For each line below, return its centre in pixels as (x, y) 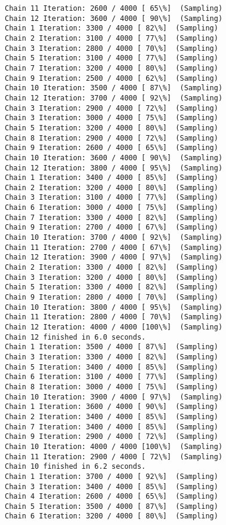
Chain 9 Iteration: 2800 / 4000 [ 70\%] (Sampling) (112, 297)
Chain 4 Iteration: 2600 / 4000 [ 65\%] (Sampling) (112, 497)
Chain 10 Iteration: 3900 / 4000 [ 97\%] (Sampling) (114, 397)
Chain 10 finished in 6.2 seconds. (75, 467)
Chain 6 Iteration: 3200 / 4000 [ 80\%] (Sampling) (112, 516)
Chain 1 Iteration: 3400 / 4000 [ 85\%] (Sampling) (112, 178)
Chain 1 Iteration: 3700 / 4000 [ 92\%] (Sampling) (112, 476)
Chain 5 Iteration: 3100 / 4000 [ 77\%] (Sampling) (112, 58)
